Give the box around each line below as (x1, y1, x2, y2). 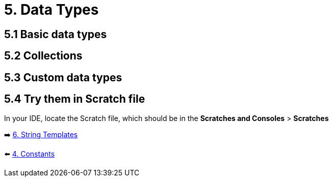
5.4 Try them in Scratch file (4, 93, 145, 106)
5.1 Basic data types (4, 27, 107, 41)
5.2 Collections (4, 49, 83, 63)
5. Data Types (4, 1, 99, 18)
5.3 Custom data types (4, 71, 122, 84)
